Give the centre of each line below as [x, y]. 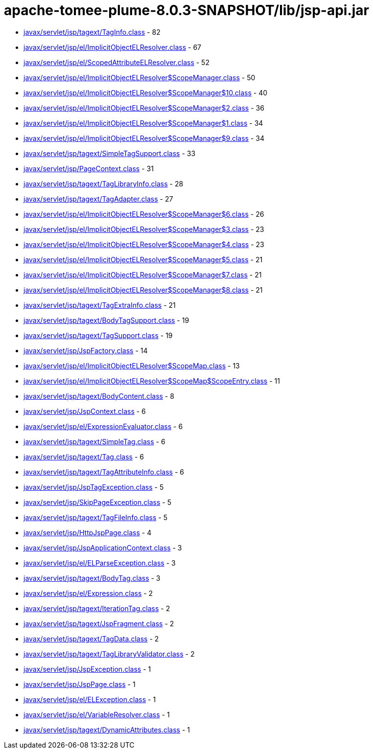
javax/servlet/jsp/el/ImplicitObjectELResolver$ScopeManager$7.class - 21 [143, 274]
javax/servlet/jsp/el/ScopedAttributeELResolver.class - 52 [117, 62]
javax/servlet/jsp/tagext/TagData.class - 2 [91, 639]
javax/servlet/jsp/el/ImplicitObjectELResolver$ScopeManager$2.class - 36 [144, 108]
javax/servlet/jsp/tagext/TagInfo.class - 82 [92, 32]
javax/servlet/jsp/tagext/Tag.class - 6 [84, 456]
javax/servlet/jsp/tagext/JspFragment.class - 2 [99, 623]
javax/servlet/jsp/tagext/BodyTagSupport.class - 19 [106, 320]
